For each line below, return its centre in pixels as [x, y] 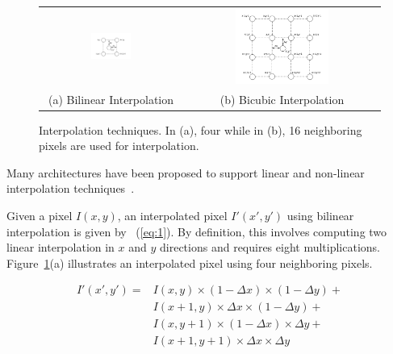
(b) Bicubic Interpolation [282, 99]
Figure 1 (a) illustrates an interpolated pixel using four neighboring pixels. [190, 262]
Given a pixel [40, 215]
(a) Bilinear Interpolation [111, 99]
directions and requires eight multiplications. [270, 247]
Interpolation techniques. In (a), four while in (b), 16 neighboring [201, 129]
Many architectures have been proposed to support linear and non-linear [186, 172]
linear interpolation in [61, 247]
